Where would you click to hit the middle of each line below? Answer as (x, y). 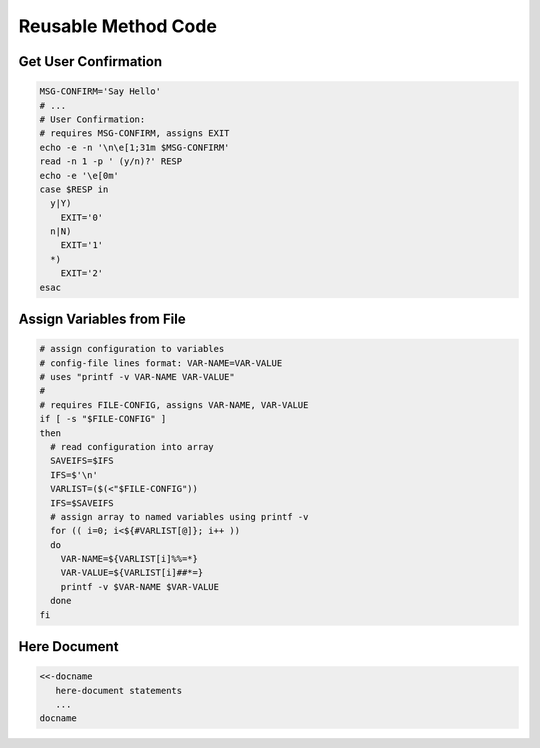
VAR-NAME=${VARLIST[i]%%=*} (129, 559)
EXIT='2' (82, 273)
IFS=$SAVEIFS (82, 503)
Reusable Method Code (117, 26)
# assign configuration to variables (132, 349)
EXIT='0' (82, 217)
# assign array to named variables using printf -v (179, 516)
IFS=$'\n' (74, 474)
